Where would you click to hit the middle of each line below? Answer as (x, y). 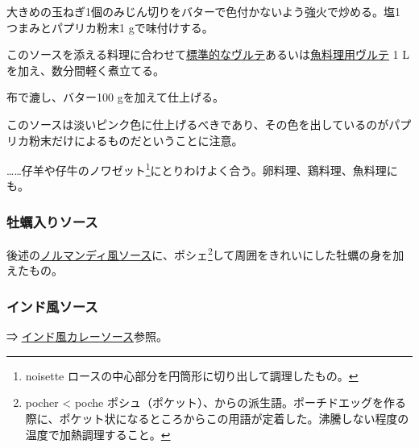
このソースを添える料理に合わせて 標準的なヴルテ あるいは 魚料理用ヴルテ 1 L (208, 54)
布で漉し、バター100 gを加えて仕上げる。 (115, 97)
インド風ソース (52, 306)
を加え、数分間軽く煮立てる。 (85, 70)
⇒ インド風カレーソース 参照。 (87, 336)
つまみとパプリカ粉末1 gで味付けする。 (110, 27)
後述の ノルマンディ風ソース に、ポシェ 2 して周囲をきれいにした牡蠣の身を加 (205, 253)
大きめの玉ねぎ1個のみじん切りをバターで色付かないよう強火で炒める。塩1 (203, 11)
